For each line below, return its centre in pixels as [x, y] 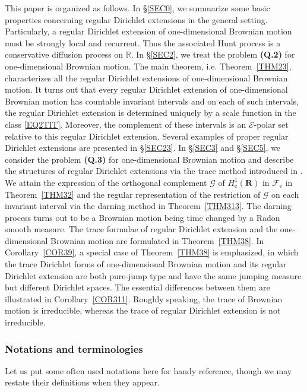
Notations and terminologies [74, 348]
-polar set [271, 124]
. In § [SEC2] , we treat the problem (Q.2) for [213, 54]
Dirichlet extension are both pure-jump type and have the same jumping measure [153, 275]
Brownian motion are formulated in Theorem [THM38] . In [157, 240]
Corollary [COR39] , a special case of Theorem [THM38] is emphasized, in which [152, 252]
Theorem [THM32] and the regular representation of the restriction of [133, 194]
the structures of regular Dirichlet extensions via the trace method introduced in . [154, 171]
